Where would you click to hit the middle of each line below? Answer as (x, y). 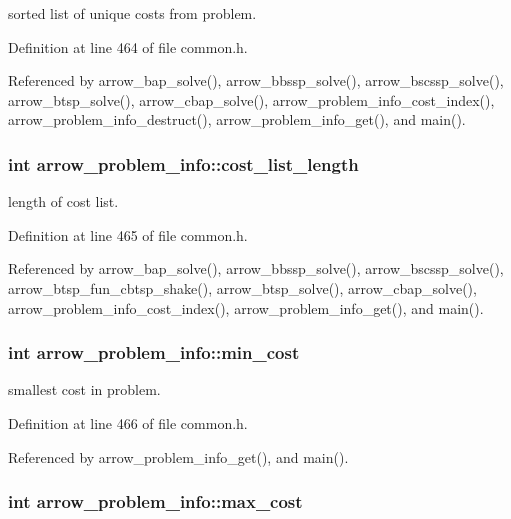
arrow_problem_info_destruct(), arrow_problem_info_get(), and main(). (237, 119)
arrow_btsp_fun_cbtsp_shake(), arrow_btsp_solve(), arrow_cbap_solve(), (242, 287)
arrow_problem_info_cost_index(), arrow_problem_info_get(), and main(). (246, 307)
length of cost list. (63, 201)
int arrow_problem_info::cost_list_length (183, 163)
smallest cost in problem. (84, 389)
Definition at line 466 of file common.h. (128, 422)
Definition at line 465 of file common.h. (128, 234)
